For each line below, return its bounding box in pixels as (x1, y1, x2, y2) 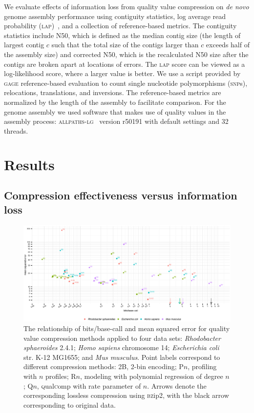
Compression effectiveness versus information (4, 188, 237, 203)
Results (4, 154, 55, 174)
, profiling (188, 361, 217, 372)
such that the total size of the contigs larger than (51, 39, 199, 50)
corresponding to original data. (23, 399, 116, 410)
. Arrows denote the (147, 380, 207, 391)
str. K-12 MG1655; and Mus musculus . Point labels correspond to (23, 352, 220, 362)
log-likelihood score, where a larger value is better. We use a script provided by (4, 68, 241, 79)
